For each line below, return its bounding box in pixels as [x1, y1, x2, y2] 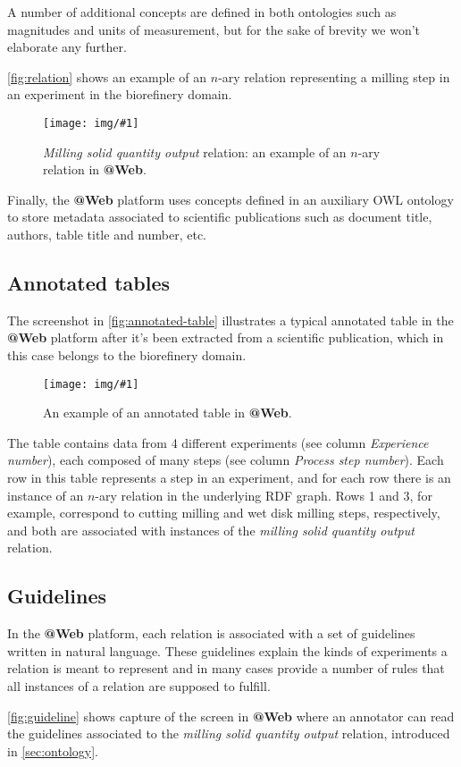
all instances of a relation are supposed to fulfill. [7, 676, 271, 695]
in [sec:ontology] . [7, 741, 98, 760]
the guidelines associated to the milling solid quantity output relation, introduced [7, 724, 450, 743]
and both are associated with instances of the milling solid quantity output [7, 520, 415, 539]
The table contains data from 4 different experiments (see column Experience [7, 433, 429, 451]
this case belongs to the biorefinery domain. [7, 345, 247, 364]
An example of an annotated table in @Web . [43, 403, 292, 422]
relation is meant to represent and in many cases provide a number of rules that [7, 659, 445, 678]
